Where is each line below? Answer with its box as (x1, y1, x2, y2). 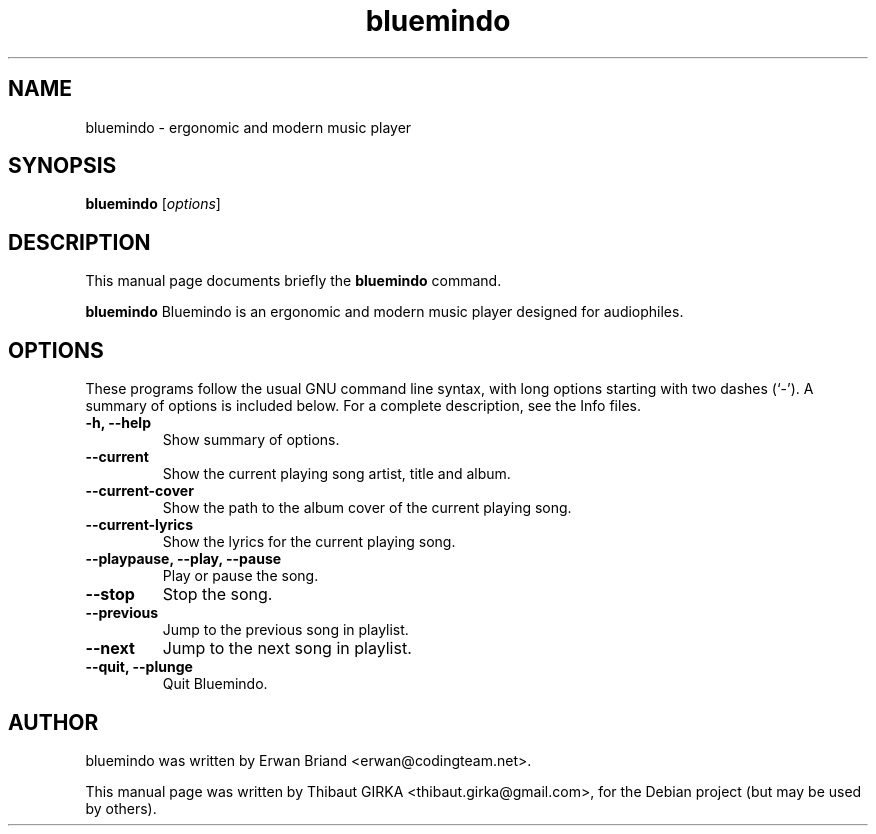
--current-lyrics (85, 516, 194, 534)
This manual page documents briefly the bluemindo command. (85, 272, 502, 290)
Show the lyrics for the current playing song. (162, 533, 456, 551)
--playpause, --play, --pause (85, 550, 282, 568)
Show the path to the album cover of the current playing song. (162, 499, 572, 517)
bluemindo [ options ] (85, 195, 221, 213)
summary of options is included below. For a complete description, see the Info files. (85, 397, 641, 415)
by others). (85, 799, 157, 817)
